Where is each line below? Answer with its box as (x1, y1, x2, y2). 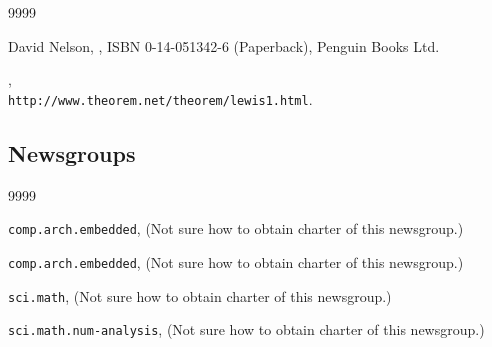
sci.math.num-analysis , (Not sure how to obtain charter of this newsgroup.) (8, 319, 485, 340)
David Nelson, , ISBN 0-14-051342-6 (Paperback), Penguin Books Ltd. (8, 35, 440, 56)
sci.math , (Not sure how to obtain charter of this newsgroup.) (8, 285, 392, 306)
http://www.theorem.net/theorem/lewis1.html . (8, 88, 313, 109)
